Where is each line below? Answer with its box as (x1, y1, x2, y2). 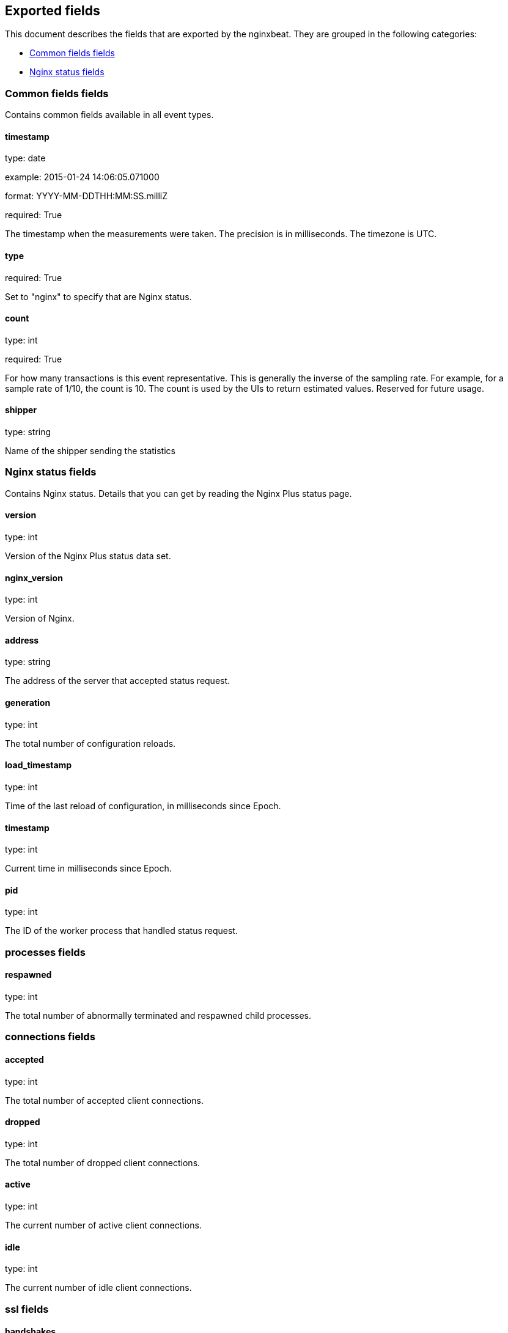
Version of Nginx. (5, 613, 75, 624)
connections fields (5, 1030, 95, 1043)
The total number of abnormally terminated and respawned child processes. (5, 1010, 312, 1021)
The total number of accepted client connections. (5, 1095, 204, 1106)
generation (5, 697, 51, 708)
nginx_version (5, 572, 63, 583)
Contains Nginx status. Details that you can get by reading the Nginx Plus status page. (5, 488, 352, 499)
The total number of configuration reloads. (5, 738, 176, 749)
